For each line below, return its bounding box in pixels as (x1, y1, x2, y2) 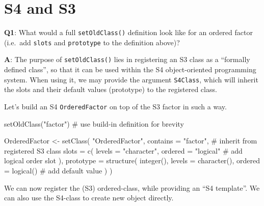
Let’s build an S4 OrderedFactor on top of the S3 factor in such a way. (4, 101, 227, 111)
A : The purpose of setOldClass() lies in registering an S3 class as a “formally (4, 54, 250, 65)
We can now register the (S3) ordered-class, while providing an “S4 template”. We (4, 182, 260, 193)
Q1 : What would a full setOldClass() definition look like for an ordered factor (4, 27, 253, 38)
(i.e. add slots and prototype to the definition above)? (4, 37, 180, 47)
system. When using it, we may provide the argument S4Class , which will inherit (4, 74, 258, 84)
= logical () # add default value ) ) (4, 165, 113, 175)
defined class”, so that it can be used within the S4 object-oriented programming (4, 64, 256, 75)
